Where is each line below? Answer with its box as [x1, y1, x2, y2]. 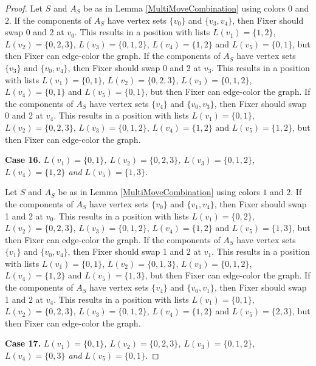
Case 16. [5, 153, 41, 166]
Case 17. [5, 337, 41, 350]
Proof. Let [5, 2, 43, 14]
